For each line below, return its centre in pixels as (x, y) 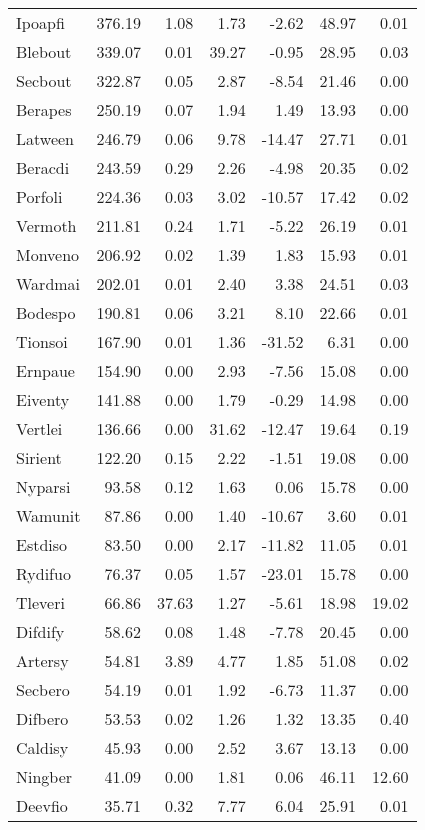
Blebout (44, 51)
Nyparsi (43, 486)
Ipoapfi (40, 22)
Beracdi (43, 167)
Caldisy (42, 747)
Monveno (48, 254)
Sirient (39, 457)
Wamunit (48, 515)
